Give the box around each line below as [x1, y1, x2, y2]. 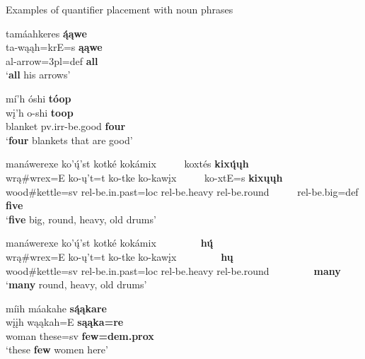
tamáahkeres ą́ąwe [6, 25, 87, 40]
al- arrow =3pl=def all [6, 53, 98, 68]
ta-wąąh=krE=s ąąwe [6, 40, 103, 54]
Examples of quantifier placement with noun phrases [6, 2, 233, 16]
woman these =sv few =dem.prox [6, 328, 154, 343]
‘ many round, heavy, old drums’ [6, 277, 147, 292]
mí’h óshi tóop [6, 90, 71, 105]
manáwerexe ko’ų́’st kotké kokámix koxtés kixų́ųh [6, 156, 249, 171]
